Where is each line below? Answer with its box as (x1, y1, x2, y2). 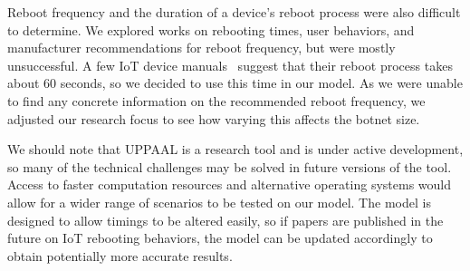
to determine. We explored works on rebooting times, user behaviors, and (7, 20, 415, 39)
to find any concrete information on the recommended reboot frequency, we (7, 91, 426, 110)
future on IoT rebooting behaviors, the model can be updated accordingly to (7, 228, 433, 247)
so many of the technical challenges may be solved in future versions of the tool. (7, 157, 452, 176)
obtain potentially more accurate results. (7, 246, 233, 265)
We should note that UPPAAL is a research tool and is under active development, (7, 140, 464, 159)
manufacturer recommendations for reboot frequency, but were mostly (7, 38, 396, 57)
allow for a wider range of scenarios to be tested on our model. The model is (7, 192, 431, 211)
